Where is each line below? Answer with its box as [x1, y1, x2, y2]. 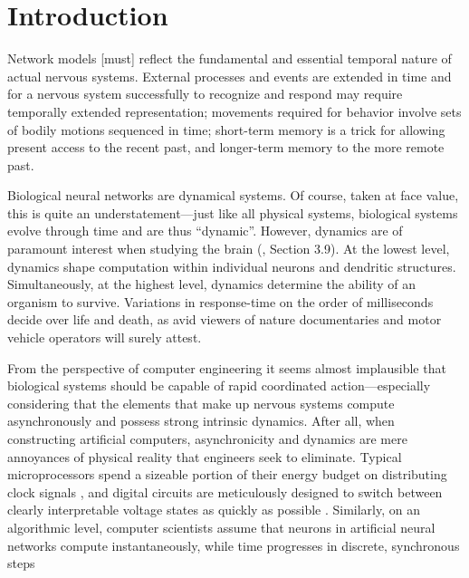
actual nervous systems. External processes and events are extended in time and [7, 66, 452, 85]
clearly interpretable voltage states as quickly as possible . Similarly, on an [7, 500, 421, 519]
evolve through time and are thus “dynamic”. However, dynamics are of [7, 221, 403, 240]
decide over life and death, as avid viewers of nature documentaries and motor [7, 310, 442, 329]
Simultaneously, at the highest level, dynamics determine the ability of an [7, 275, 416, 294]
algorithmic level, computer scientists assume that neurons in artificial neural [7, 517, 435, 536]
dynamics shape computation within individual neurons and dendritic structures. [7, 256, 456, 275]
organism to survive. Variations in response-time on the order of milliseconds [7, 292, 434, 311]
